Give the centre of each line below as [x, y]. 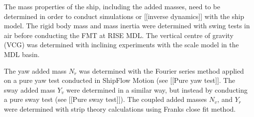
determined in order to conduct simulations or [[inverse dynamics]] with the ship [124, 16]
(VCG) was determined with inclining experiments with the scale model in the [121, 45]
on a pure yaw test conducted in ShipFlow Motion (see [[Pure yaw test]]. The [120, 80]
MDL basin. [22, 54]
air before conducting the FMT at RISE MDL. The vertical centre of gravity [119, 35]
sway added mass [30, 89]
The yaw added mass [35, 70]
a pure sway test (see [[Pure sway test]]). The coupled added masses [106, 99]
